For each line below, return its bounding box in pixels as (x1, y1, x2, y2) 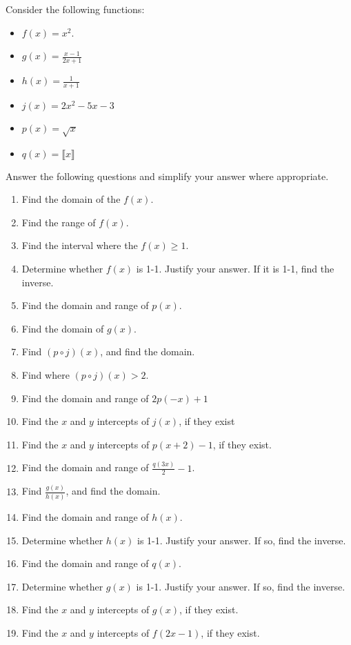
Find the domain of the (21, 192, 121, 206)
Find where (21, 367, 70, 381)
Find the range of (21, 215, 96, 229)
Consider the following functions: (6, 2, 145, 16)
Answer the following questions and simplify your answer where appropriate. (6, 168, 329, 183)
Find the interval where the (21, 238, 138, 252)
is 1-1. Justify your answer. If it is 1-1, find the (136, 261, 334, 275)
